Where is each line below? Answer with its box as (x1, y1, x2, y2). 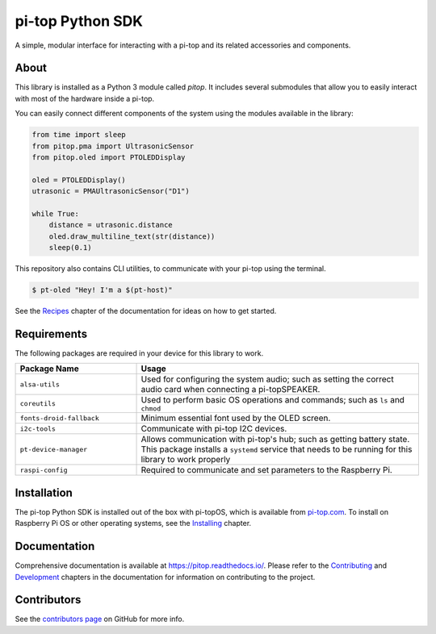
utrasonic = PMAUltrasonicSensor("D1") (31, 186, 190, 196)
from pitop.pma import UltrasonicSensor (31, 141, 194, 151)
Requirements (15, 327, 88, 340)
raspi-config (19, 465, 68, 474)
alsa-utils (19, 380, 61, 389)
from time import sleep (31, 130, 127, 140)
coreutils (19, 399, 57, 408)
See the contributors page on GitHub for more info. (15, 614, 185, 624)
